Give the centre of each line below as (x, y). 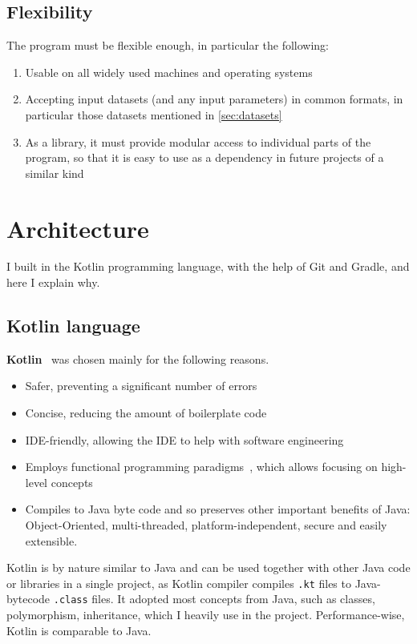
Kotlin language (73, 326)
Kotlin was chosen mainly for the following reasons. (138, 358)
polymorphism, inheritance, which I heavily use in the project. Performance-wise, (206, 615)
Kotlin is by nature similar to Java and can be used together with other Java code (208, 568)
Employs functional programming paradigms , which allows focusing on (201, 467)
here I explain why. (53, 282)
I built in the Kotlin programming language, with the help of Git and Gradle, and (208, 266)
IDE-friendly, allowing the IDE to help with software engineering (184, 439)
